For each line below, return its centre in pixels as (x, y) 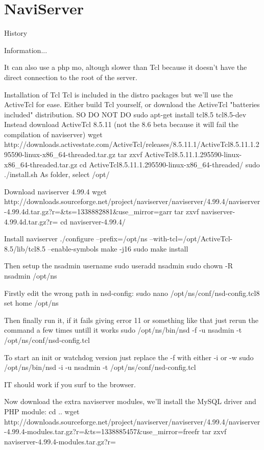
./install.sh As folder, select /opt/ (57, 174)
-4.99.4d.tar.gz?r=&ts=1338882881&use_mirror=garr (88, 211)
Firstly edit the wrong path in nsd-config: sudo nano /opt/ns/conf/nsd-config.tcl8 (132, 293)
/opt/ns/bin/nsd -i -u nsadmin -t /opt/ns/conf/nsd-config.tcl (100, 367)
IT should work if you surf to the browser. (70, 384)
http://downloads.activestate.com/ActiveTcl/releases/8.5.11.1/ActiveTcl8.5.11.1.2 (132, 144)
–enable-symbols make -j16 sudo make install (118, 248)
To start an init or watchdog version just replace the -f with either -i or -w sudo (129, 357)
